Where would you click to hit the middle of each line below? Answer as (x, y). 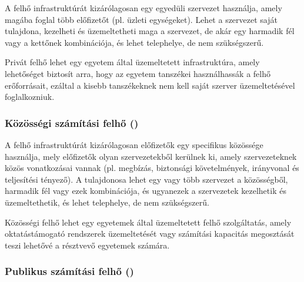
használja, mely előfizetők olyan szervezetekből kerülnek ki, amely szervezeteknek (151, 156)
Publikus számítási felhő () (69, 271)
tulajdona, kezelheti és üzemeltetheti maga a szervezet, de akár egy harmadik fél (150, 31)
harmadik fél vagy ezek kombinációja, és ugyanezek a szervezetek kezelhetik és (146, 191)
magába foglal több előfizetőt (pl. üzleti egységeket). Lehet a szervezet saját (141, 19)
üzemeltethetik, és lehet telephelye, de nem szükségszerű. (107, 202)
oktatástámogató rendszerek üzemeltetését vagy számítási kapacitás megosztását (150, 234)
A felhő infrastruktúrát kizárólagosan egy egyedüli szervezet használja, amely (143, 8)
